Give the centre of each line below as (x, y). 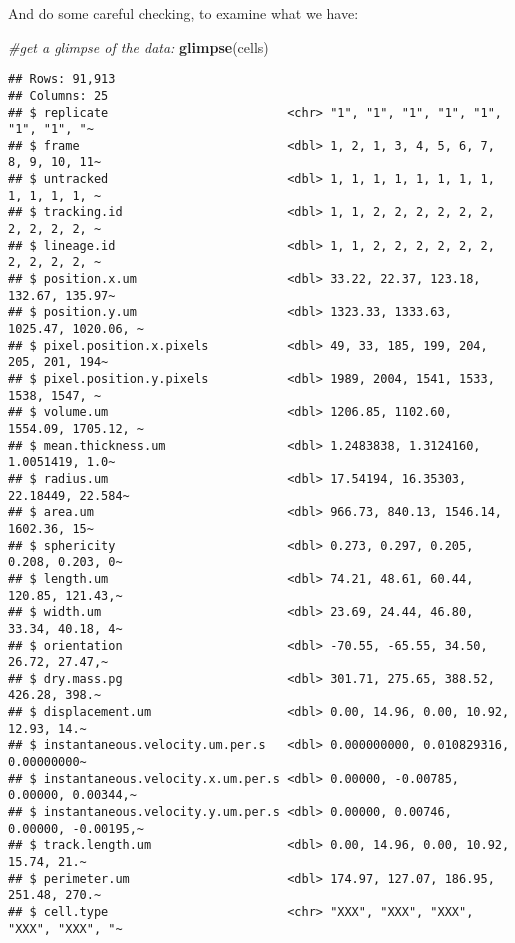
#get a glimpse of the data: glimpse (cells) (138, 46)
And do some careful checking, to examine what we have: (183, 13)
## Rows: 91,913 (62, 79)
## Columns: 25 (58, 95)
